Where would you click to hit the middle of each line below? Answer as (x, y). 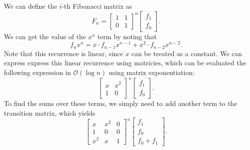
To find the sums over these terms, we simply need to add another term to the (121, 103)
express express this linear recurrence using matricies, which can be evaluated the (125, 63)
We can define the (31, 6)
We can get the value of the (45, 36)
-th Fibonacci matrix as (97, 6)
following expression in (38, 72)
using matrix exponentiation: (151, 72)
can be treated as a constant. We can (187, 53)
